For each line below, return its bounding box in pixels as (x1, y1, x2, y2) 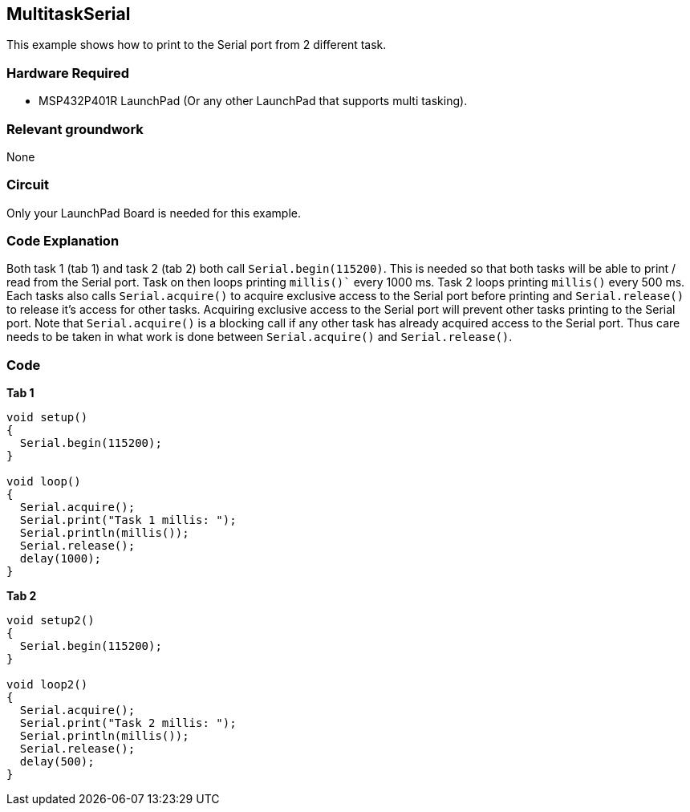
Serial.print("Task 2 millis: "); (19, 717, 237, 730)
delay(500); (19, 755, 95, 769)
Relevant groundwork (6, 120, 144, 137)
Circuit (6, 177, 50, 193)
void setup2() (6, 614, 95, 627)
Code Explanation (6, 233, 120, 250)
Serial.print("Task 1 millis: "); (19, 514, 237, 527)
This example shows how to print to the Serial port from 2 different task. (6, 38, 387, 52)
